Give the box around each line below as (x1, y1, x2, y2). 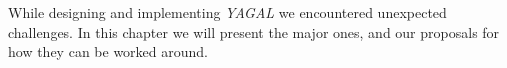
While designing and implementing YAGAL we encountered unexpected (8, 2, 447, 22)
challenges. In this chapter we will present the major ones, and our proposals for (8, 21, 500, 42)
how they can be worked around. (8, 41, 208, 62)
